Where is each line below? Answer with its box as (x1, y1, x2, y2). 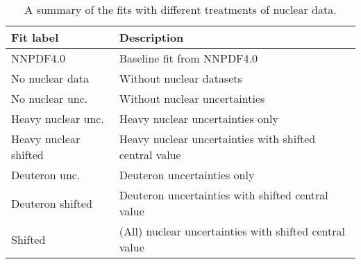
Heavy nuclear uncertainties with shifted (119, 131, 316, 147)
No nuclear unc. (11, 90, 88, 106)
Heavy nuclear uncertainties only (119, 110, 278, 126)
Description (119, 29, 184, 45)
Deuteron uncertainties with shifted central (119, 187, 328, 203)
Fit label (11, 29, 59, 45)
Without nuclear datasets (119, 70, 242, 86)
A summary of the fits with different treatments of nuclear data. (24, 1, 337, 17)
